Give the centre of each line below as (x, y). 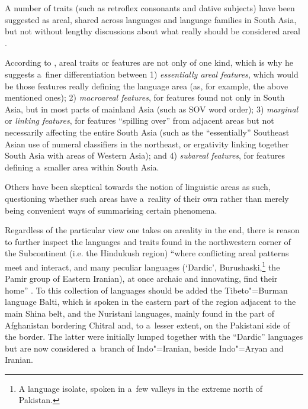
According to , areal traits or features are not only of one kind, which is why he (149, 62)
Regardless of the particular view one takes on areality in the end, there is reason (152, 230)
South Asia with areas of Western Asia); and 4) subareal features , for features (145, 155)
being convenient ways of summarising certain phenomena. (111, 210)
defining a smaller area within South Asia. (82, 167)
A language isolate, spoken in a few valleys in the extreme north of (141, 388)
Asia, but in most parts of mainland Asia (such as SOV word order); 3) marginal (152, 109)
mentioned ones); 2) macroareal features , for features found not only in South (145, 97)
